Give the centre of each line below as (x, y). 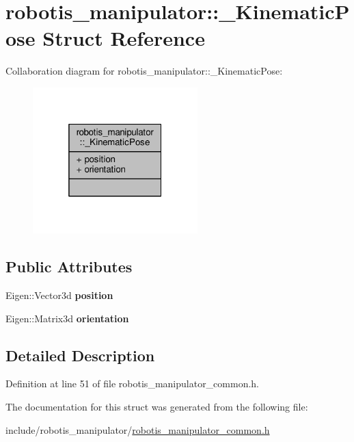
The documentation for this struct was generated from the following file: (157, 406)
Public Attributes (69, 266)
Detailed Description (80, 355)
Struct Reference (124, 38)
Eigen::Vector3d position (59, 295)
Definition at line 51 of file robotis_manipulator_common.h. (133, 383)
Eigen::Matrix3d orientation (67, 318)
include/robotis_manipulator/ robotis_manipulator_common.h (138, 429)
